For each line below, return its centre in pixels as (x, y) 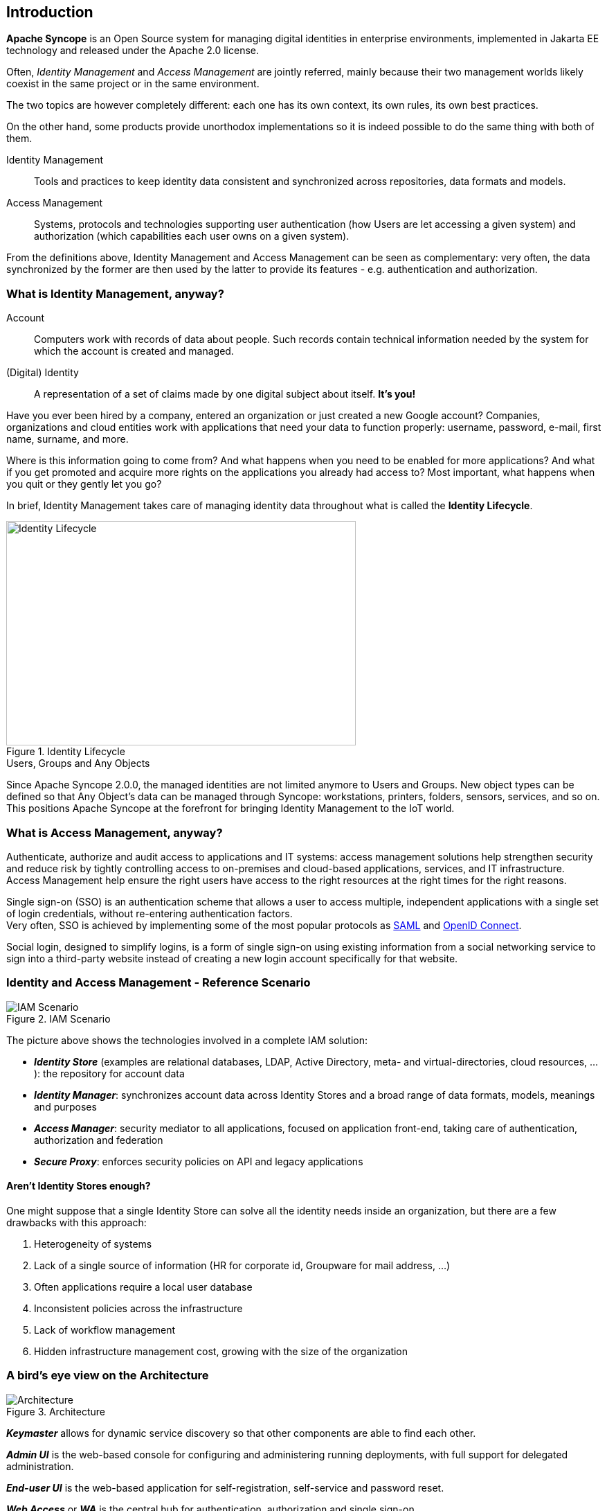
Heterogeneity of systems (93, 1244)
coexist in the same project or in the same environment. (133, 84)
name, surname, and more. (67, 439)
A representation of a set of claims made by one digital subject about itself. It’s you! (225, 394)
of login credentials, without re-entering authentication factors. (150, 913)
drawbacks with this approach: (76, 1222)
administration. (40, 1466)
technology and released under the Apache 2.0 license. (133, 51)
